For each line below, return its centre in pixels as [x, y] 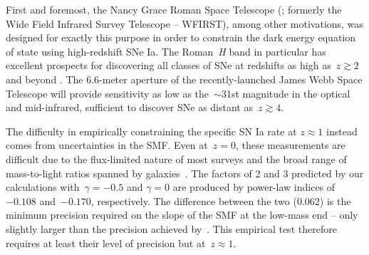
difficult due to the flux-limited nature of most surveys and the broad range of [176, 158]
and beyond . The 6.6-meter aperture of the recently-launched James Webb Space [184, 79]
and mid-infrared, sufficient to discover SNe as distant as [129, 107]
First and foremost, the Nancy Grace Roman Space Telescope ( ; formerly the [174, 9]
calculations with [43, 187]
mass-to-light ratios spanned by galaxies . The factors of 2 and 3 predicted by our [185, 173]
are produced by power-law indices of [254, 187]
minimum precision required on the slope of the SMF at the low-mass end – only [182, 215]
